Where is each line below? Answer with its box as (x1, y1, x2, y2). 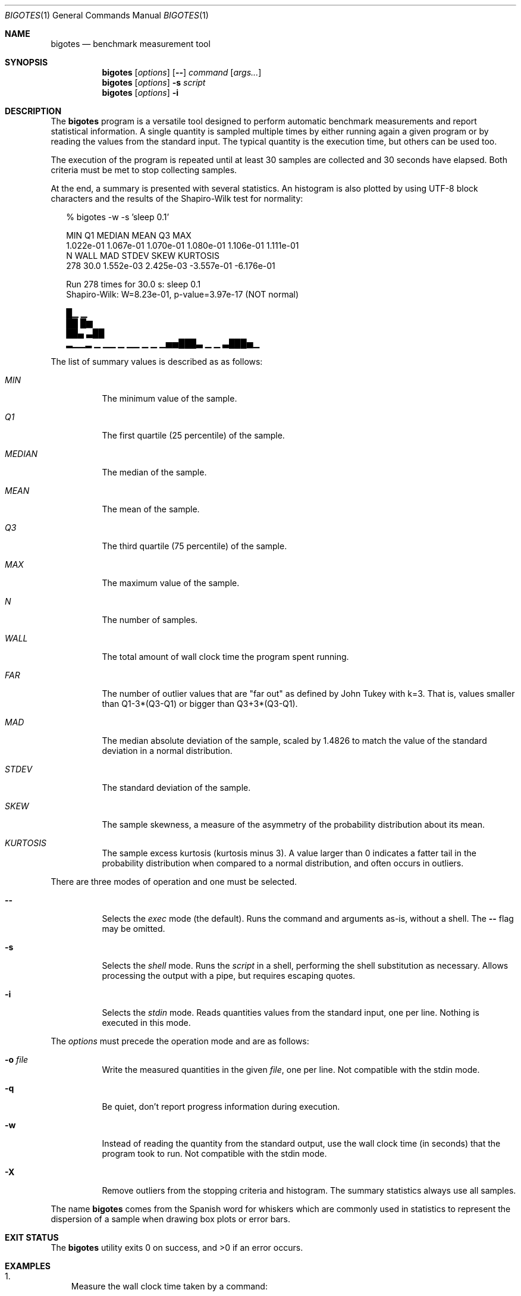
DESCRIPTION (5, 106, 62, 116)
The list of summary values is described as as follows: (51, 356, 263, 367)
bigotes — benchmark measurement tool (51, 39, 211, 49)
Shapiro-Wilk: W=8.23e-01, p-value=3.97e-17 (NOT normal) (66, 289, 299, 299)
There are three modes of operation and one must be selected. (51, 876, 297, 887)
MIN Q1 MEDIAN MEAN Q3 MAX (66, 230, 192, 240)
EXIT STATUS (5, 1232, 59, 1242)
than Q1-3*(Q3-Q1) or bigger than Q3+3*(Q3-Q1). (102, 699, 298, 709)
